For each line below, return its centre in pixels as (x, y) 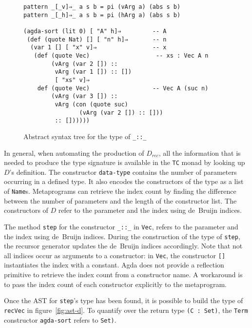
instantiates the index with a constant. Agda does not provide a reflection (114, 265)
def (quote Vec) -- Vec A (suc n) (123, 88)
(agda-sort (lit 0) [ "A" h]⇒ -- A (95, 31)
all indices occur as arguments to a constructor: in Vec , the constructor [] (115, 255)
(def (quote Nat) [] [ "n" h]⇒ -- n (97, 39)
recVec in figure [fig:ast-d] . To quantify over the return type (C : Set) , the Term (126, 310)
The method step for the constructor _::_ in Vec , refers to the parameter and (121, 226)
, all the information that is (200, 153)
